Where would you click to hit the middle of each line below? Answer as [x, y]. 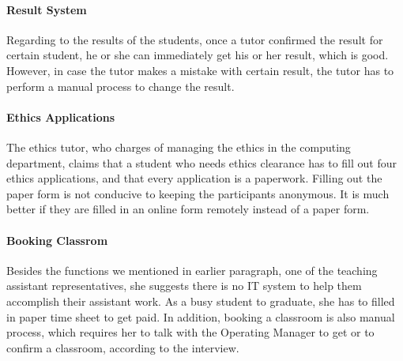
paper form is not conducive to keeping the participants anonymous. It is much [198, 193]
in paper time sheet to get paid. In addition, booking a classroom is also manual [201, 316]
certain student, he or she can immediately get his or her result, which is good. [198, 55]
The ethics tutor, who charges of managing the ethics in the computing [179, 147]
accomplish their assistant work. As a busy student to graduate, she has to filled [201, 301]
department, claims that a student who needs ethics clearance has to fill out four [201, 162]
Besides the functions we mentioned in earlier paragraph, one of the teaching [192, 270]
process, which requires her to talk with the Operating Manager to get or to [190, 332]
